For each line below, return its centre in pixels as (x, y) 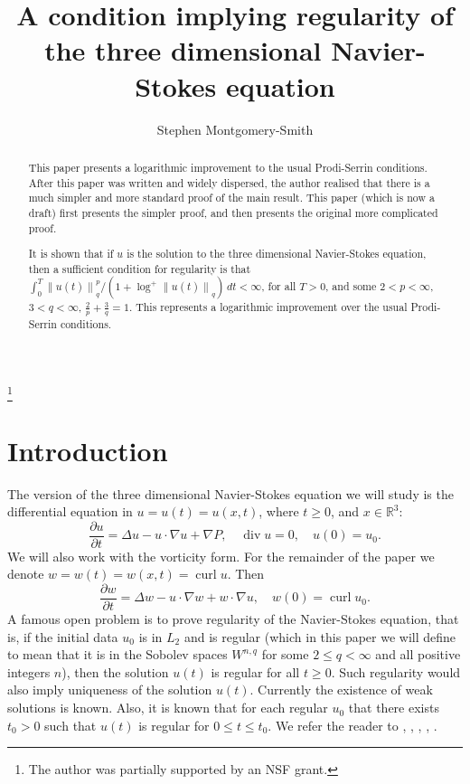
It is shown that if (71, 254)
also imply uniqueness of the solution (110, 690)
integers (29, 671)
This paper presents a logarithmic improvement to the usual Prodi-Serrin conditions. (228, 167)
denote (26, 574)
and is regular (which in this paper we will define (320, 636)
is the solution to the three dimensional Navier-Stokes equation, (277, 254)
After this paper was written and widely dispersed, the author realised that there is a (229, 182)
